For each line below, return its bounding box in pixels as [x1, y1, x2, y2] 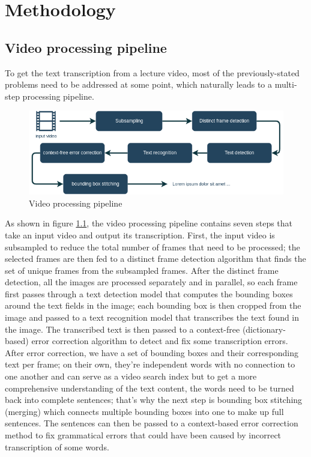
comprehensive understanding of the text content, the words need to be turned [5, 381, 294, 394]
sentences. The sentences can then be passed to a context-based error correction [5, 417, 298, 429]
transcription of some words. [5, 440, 109, 453]
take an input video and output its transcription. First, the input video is [5, 228, 275, 241]
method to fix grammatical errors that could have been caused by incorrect [5, 429, 282, 441]
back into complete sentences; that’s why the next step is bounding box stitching [5, 393, 303, 406]
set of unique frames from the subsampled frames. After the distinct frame [5, 264, 279, 276]
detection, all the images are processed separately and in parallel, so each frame [5, 276, 298, 288]
